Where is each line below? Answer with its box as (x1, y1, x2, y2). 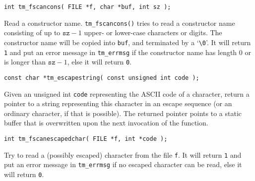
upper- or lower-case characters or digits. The (84, 27, 222, 38)
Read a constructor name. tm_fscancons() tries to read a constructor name (4, 17, 235, 28)
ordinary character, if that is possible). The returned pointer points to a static (4, 108, 242, 118)
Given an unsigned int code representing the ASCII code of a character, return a (4, 88, 250, 99)
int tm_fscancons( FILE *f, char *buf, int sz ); (4, 3, 171, 10)
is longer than (4, 57, 46, 67)
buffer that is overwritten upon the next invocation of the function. (4, 118, 208, 128)
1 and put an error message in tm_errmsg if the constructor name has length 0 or (4, 47, 251, 57)
